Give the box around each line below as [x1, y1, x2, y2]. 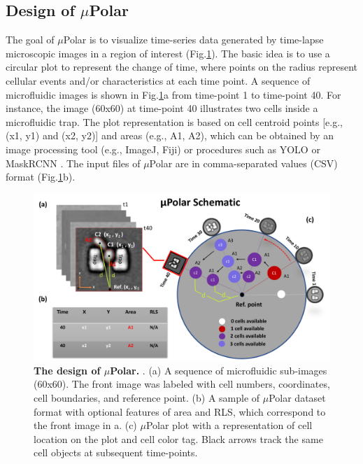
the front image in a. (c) [34, 418, 137, 433]
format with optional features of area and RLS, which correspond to [34, 404, 326, 419]
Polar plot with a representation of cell [145, 418, 313, 433]
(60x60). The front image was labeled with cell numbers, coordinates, [34, 377, 330, 391]
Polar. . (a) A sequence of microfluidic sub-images [110, 363, 327, 377]
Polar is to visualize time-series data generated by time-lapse [63, 32, 324, 47]
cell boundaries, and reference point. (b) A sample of [34, 391, 260, 405]
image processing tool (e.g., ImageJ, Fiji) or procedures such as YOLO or [6, 141, 320, 156]
